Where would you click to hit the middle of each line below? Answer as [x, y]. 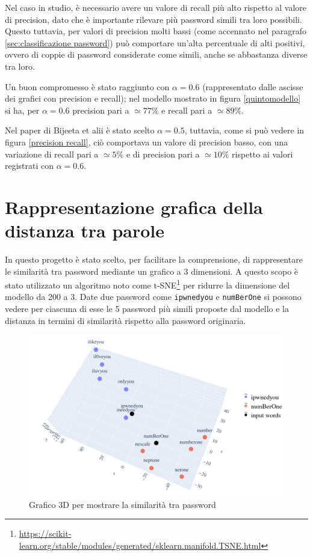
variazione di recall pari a [52, 154]
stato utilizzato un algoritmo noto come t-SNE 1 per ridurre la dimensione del [147, 284]
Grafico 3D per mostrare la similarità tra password [122, 504]
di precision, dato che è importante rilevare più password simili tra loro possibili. [153, 19]
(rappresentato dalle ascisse [253, 86]
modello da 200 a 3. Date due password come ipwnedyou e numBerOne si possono [153, 297]
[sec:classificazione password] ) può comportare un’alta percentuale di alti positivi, [155, 42]
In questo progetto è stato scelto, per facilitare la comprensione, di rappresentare [154, 259]
